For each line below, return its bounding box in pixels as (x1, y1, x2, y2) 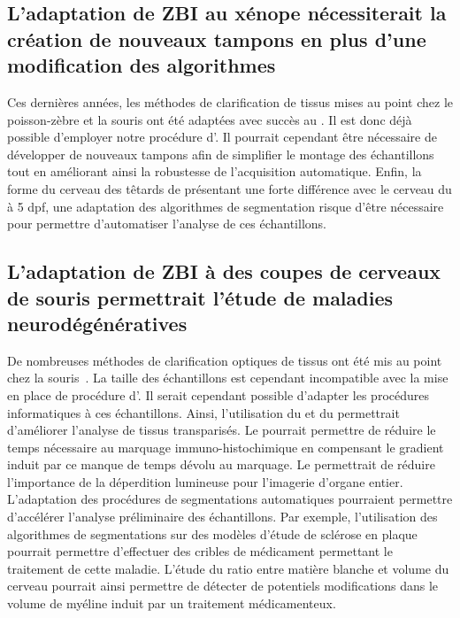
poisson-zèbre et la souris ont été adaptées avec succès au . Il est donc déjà (7, 110, 412, 128)
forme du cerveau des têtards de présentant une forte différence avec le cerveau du (7, 179, 452, 197)
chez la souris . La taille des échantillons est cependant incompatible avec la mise (7, 368, 448, 387)
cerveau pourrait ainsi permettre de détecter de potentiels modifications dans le (7, 576, 439, 595)
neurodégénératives (7, 309, 188, 336)
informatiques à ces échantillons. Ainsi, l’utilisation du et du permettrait (7, 403, 400, 421)
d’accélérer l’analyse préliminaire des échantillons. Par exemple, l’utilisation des (7, 507, 438, 526)
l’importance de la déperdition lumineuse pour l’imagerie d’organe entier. (7, 472, 403, 491)
